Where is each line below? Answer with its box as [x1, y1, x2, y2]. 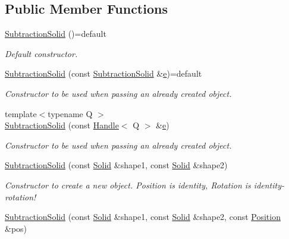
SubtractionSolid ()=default [5, 27, 106, 40]
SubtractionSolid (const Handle [5, 119, 119, 131]
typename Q [48, 107, 93, 119]
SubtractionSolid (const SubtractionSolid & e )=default [5, 67, 202, 80]
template [5, 107, 37, 119]
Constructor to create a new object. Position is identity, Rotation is [5, 178, 251, 191]
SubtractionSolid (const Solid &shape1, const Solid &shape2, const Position [5, 210, 281, 223]
